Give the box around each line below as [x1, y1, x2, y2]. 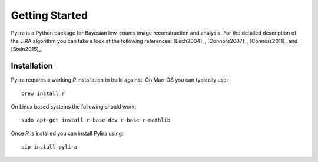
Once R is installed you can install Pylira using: [11, 130, 124, 137]
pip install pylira [21, 144, 78, 150]
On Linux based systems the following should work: [11, 103, 137, 110]
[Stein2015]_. [11, 46, 43, 53]
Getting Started [11, 9, 88, 22]
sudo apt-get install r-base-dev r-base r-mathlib [21, 117, 171, 123]
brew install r [21, 90, 65, 97]
